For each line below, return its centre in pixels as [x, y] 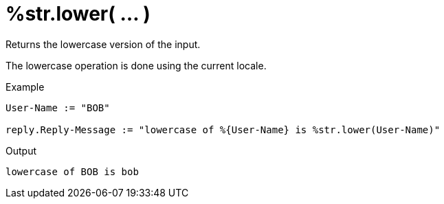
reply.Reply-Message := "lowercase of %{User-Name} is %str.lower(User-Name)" [223, 129]
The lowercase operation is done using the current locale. [136, 65]
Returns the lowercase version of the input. [103, 44]
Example [25, 87]
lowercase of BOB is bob [72, 171]
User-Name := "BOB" [58, 107]
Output [21, 150]
